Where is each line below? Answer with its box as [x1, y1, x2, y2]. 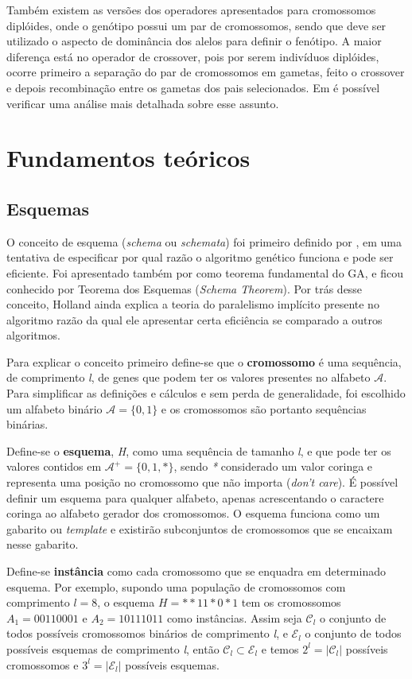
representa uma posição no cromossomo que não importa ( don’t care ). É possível [6, 474, 398, 491]
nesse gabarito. [6, 536, 79, 553]
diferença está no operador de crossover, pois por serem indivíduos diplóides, [6, 48, 379, 64]
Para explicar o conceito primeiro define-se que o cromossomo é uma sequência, [6, 353, 402, 370]
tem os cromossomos [241, 594, 341, 611]
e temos [261, 640, 299, 657]
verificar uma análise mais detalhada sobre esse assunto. [6, 95, 279, 111]
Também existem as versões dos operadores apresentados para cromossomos [6, 2, 376, 17]
